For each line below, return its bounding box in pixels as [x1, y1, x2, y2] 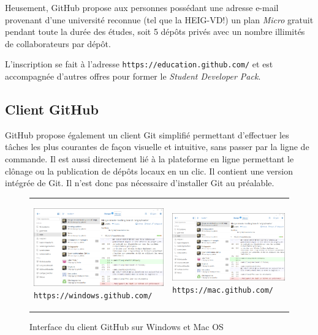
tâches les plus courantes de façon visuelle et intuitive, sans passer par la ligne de [5, 140, 309, 153]
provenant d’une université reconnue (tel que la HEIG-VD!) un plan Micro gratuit [5, 13, 314, 26]
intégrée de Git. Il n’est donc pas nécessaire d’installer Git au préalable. [5, 176, 274, 189]
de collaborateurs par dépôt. [5, 37, 111, 50]
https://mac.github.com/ [172, 286, 273, 295]
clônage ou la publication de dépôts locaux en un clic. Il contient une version [5, 164, 293, 177]
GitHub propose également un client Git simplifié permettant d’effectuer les [5, 128, 289, 141]
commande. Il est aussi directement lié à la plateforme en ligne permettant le [5, 152, 294, 165]
